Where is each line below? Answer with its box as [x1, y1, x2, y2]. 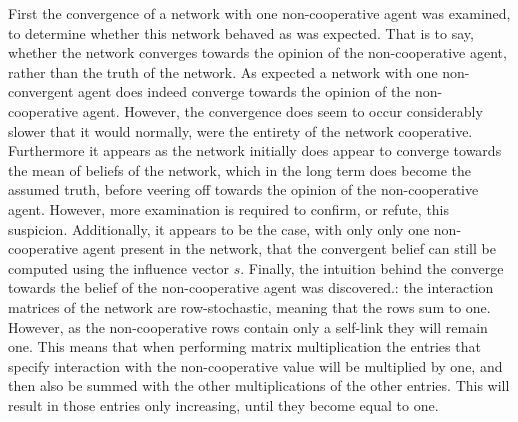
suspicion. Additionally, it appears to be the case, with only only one [8, 218, 430, 239]
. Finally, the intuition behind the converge [240, 257, 504, 278]
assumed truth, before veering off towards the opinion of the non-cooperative [8, 179, 479, 200]
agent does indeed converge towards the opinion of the [78, 81, 411, 102]
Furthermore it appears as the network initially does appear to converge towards [8, 140, 502, 161]
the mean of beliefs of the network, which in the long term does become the [8, 159, 471, 180]
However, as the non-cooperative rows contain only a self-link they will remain [8, 316, 488, 337]
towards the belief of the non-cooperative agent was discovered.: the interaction [8, 277, 494, 298]
